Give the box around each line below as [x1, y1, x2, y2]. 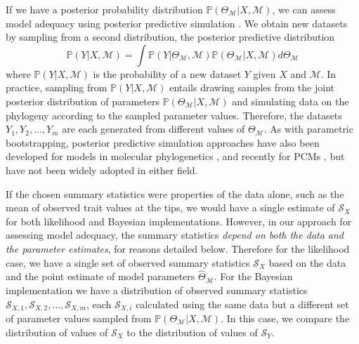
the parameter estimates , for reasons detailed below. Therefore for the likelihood [6, 241, 350, 256]
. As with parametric [263, 121, 353, 136]
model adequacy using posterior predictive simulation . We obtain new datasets [6, 15, 348, 30]
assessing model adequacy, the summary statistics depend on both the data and [6, 227, 344, 242]
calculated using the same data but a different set [136, 296, 349, 311]
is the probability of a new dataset [93, 66, 242, 81]
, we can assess [272, 2, 336, 16]
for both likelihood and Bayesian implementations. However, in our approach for [6, 213, 352, 228]
